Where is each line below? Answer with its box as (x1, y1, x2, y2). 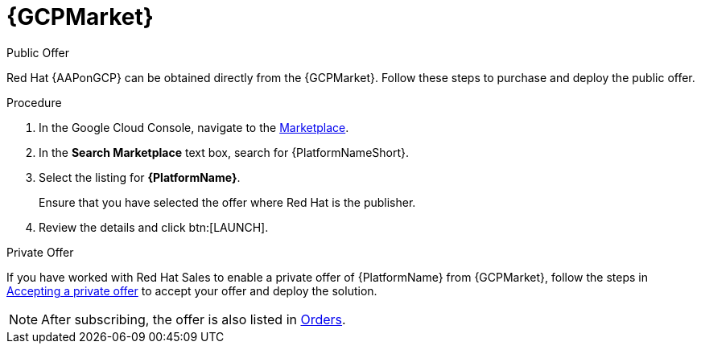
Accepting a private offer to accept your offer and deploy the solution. (6, 283, 377, 298)
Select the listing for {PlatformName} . (39, 170, 241, 184)
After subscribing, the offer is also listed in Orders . (41, 311, 346, 327)
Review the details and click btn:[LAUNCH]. (39, 220, 269, 234)
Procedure (6, 95, 62, 109)
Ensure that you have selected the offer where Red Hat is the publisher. (39, 195, 416, 209)
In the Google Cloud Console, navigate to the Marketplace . (39, 120, 349, 134)
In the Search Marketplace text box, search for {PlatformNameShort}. (39, 145, 410, 159)
